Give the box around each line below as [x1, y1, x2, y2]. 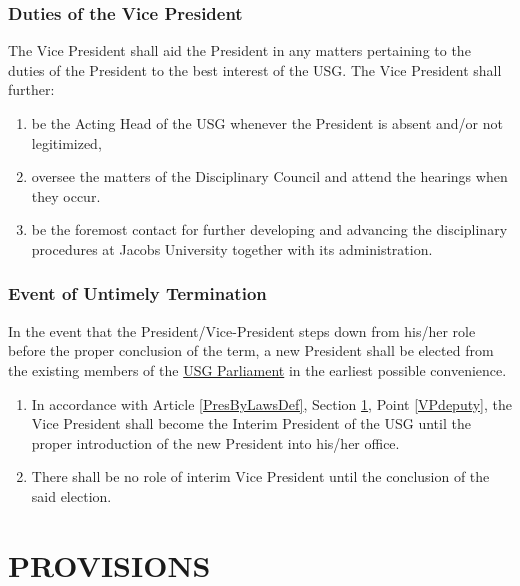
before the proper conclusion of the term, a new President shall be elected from [8, 340, 494, 361]
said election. [31, 485, 112, 506]
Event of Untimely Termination [8, 281, 267, 306]
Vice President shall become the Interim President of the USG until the [31, 413, 471, 434]
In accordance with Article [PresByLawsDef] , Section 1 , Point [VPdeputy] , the [31, 393, 513, 414]
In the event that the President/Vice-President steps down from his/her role [8, 320, 476, 341]
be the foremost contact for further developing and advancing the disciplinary [31, 219, 508, 240]
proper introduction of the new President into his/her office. [31, 432, 400, 453]
